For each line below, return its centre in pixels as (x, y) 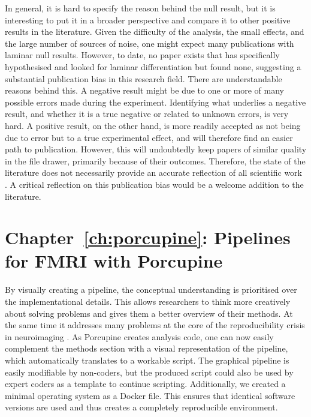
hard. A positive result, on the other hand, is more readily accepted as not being (153, 125)
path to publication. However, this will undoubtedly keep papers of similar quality (156, 149)
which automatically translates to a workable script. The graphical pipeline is (147, 360)
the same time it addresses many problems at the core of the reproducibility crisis (155, 325)
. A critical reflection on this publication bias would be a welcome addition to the (154, 184)
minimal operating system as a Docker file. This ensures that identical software (150, 395)
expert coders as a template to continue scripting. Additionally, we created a (145, 384)
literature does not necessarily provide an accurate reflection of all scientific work (154, 172)
